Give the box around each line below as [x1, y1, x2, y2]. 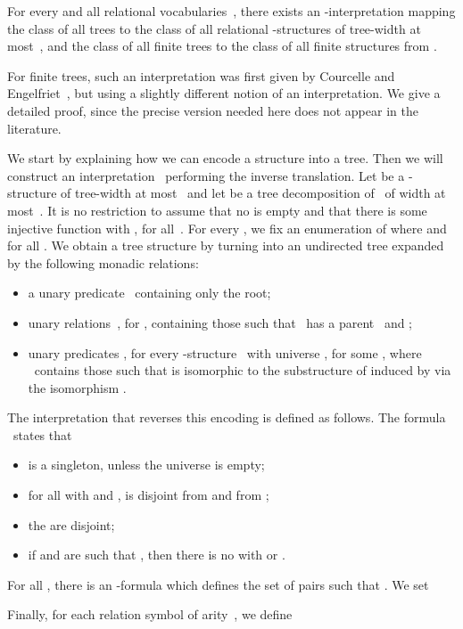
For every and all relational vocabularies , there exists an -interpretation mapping [7, 2, 456, 20]
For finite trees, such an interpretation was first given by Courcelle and [7, 66, 395, 85]
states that [12, 425, 72, 444]
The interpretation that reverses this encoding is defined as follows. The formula [7, 408, 446, 427]
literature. [7, 118, 62, 137]
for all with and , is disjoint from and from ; [28, 486, 269, 504]
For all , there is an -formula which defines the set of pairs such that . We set [7, 575, 429, 593]
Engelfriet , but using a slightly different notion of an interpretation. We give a [7, 84, 441, 102]
